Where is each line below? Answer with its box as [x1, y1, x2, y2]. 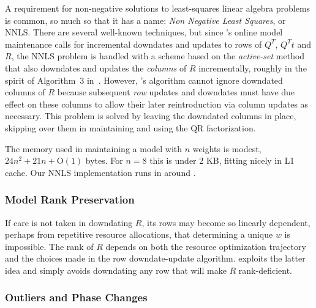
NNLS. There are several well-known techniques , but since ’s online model [5, 26, 283, 38]
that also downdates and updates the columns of [5, 61, 187, 74]
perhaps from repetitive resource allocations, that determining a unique [5, 228, 273, 241]
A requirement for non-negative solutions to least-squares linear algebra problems [5, 2, 310, 14]
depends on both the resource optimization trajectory [105, 240, 306, 252]
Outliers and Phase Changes [5, 290, 148, 305]
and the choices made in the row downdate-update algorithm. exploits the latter [5, 252, 306, 265]
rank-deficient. [238, 263, 293, 276]
